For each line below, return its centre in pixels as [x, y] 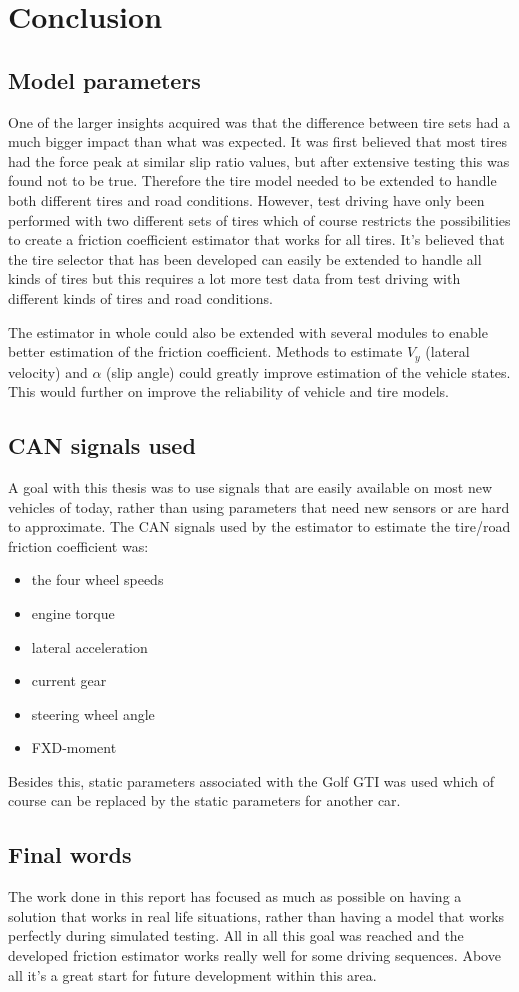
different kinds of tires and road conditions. [140, 297]
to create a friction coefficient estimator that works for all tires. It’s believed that [256, 239]
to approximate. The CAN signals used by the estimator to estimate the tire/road [259, 526]
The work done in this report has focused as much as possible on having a [235, 896]
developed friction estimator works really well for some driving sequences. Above [254, 955]
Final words [70, 854]
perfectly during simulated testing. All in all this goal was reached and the [236, 935]
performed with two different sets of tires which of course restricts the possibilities [259, 219]
